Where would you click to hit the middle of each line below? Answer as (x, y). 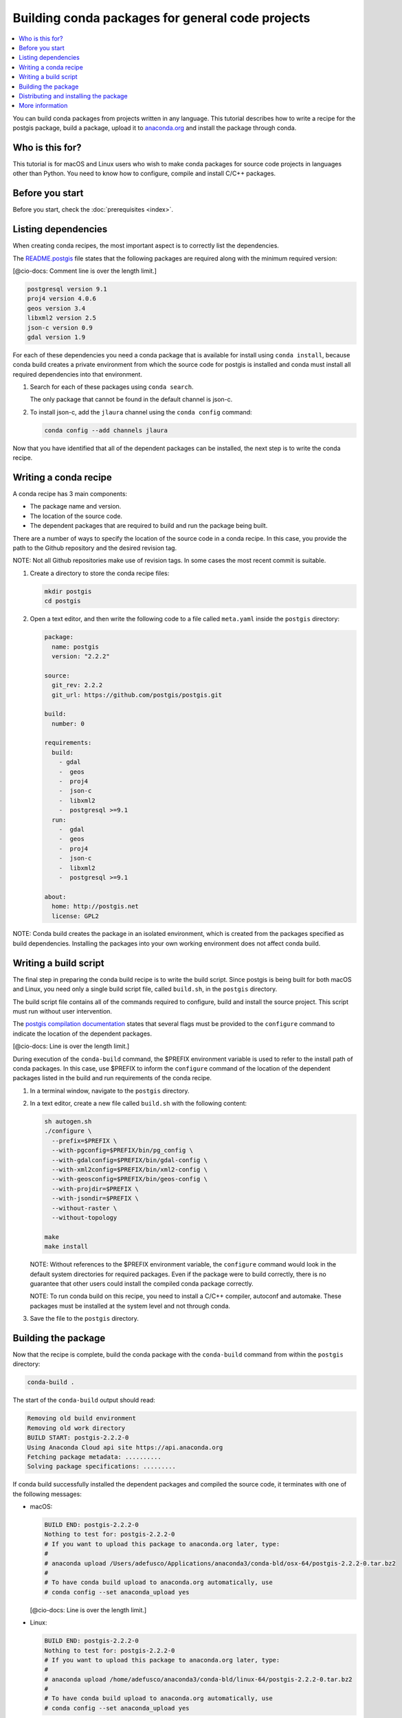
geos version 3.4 (56, 308)
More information (43, 106)
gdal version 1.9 (56, 337)
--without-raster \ (85, 1208)
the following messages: (47, 1494)
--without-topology (85, 1217)
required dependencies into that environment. (77, 374)
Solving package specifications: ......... (102, 1466)
